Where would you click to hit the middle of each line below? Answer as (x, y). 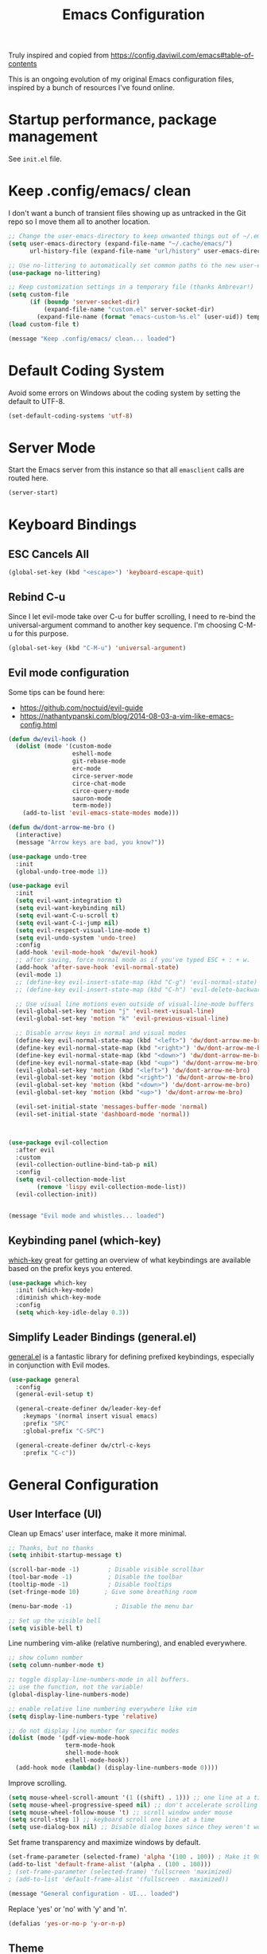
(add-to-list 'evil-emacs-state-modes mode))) (101, 813)
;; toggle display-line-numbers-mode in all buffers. (99, 1680)
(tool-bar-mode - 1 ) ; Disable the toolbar (95, 1577)
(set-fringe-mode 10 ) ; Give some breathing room (103, 1591)
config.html (39, 724)
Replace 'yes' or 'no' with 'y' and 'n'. (68, 1909)
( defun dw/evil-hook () (48, 739)
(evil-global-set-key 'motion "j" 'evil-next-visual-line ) (115, 1011)
